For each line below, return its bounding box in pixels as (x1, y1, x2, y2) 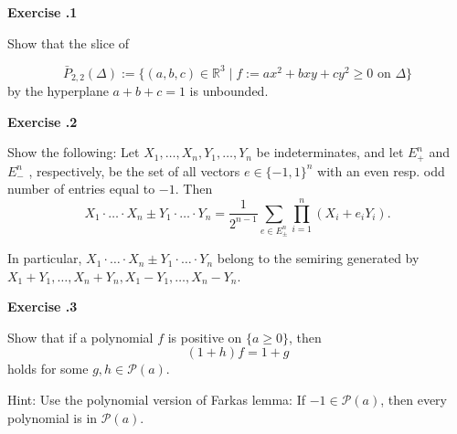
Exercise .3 (7, 297, 78, 316)
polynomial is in (7, 408, 98, 427)
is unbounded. (189, 81, 269, 101)
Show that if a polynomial (7, 327, 154, 346)
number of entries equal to (7, 179, 155, 198)
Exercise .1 (7, 3, 78, 21)
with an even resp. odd (317, 161, 445, 180)
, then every (380, 390, 447, 409)
